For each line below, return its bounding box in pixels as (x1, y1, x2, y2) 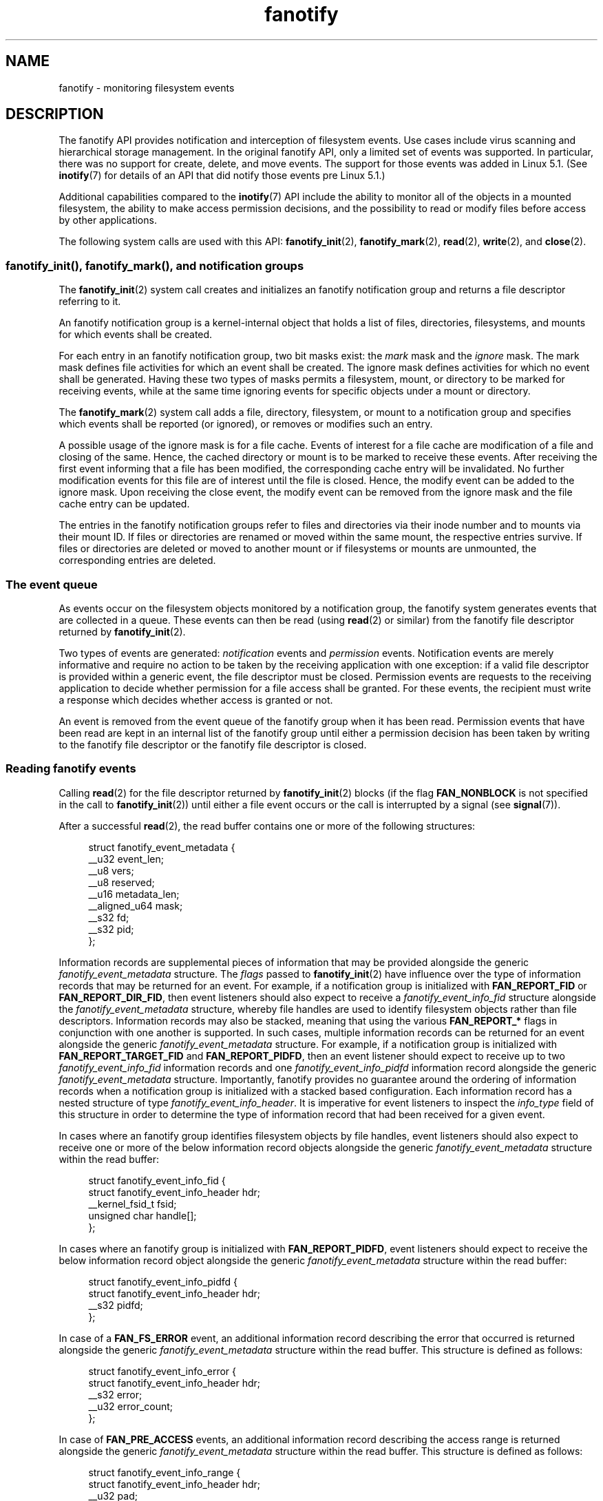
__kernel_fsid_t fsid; (88, 1197, 177, 1210)
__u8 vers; (88, 864, 134, 877)
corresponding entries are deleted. (59, 554, 216, 567)
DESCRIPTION (6, 105, 104, 123)
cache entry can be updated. (59, 498, 190, 510)
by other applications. (59, 214, 157, 227)
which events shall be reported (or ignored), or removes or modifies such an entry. (59, 418, 433, 430)
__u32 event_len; (88, 852, 164, 865)
